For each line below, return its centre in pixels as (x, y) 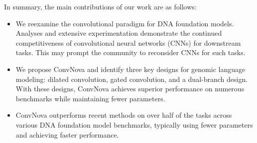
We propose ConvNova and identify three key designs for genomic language (130, 69)
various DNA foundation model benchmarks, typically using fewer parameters (134, 124)
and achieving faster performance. (67, 134)
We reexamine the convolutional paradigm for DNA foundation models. (125, 23)
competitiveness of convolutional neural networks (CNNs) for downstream (128, 42)
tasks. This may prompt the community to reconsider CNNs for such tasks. (130, 52)
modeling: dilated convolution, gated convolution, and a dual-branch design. (132, 79)
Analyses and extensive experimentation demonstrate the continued (119, 33)
